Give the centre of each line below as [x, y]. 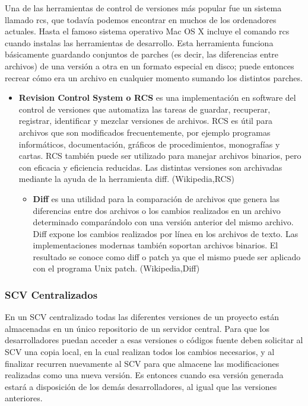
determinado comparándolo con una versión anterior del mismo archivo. [163, 222]
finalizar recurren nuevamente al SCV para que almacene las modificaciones [142, 363]
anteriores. [24, 398]
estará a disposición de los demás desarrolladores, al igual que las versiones [141, 386]
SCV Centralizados [51, 294]
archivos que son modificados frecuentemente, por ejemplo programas [145, 132]
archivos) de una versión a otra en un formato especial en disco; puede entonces [150, 65]
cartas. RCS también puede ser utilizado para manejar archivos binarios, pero [160, 156]
